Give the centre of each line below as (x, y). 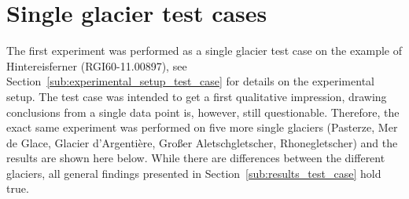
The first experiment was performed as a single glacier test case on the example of (204, 51)
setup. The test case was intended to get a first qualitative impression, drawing (197, 96)
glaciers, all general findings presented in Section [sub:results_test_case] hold (194, 173)
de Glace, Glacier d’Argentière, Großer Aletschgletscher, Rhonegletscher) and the (202, 142)
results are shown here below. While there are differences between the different (196, 158)
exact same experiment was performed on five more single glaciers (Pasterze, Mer (202, 127)
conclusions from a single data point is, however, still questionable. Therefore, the (203, 112)
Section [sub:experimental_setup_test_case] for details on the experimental (190, 81)
